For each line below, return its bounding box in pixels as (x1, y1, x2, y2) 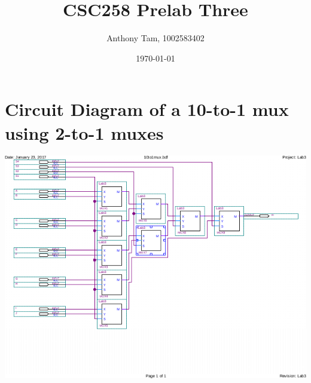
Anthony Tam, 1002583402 (106, 32, 205, 44)
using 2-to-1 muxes (5, 120, 164, 145)
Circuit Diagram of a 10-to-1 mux (5, 97, 289, 121)
